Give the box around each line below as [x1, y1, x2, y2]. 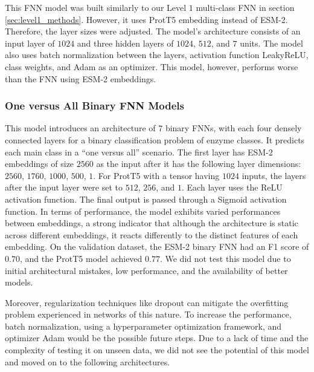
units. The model [240, 36, 303, 49]
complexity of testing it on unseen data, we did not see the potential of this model [5, 344, 309, 356]
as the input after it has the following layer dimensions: [96, 157, 301, 170]
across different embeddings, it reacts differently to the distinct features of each [5, 228, 298, 241]
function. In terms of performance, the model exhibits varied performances [5, 204, 281, 217]
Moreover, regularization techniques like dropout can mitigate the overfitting [5, 296, 289, 308]
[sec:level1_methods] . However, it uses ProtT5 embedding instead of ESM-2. [5, 13, 288, 25]
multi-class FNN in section [196, 1, 295, 13]
